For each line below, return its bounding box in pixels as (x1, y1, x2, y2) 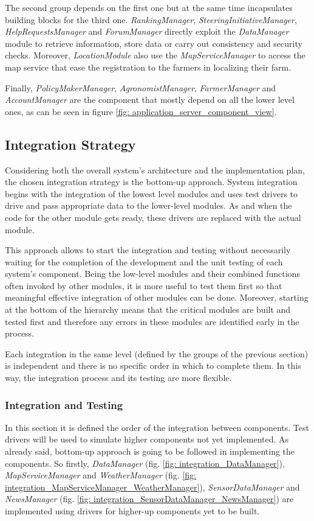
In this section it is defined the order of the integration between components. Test (5, 421, 309, 433)
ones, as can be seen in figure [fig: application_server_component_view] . (5, 105, 277, 117)
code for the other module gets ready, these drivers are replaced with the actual (5, 211, 301, 223)
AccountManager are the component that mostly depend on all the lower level (5, 93, 295, 106)
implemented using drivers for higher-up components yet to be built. (5, 505, 260, 517)
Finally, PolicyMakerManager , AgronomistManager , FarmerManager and (5, 81, 276, 94)
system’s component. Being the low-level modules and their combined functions (5, 267, 300, 280)
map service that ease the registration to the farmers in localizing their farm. (5, 60, 292, 73)
